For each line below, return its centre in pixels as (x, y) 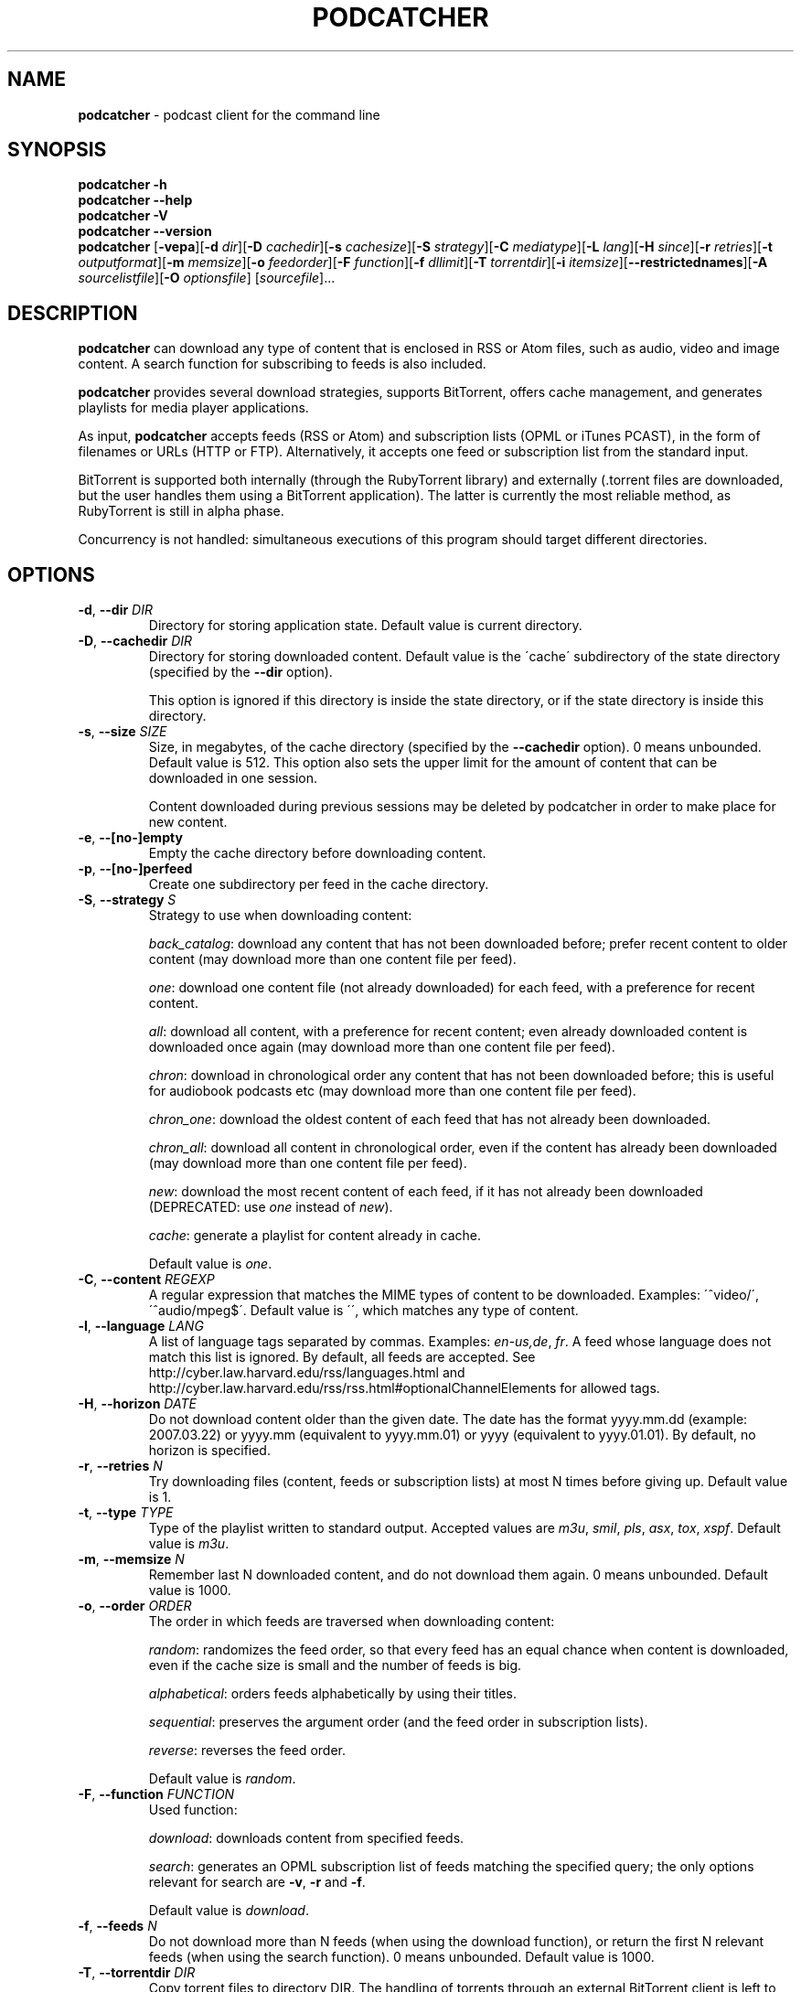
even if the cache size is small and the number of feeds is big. (335, 1665)
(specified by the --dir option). (240, 672)
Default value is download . (229, 1911)
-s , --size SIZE (123, 732)
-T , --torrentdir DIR (137, 1973)
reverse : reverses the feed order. (247, 1751)
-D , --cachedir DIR (135, 641)
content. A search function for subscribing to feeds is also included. (282, 364)
